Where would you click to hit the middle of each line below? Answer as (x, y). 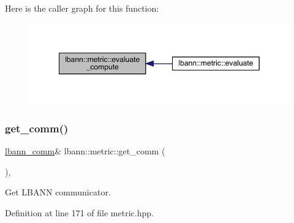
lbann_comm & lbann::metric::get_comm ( (85, 151)
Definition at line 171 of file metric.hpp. (79, 212)
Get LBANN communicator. (58, 192)
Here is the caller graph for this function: (82, 8)
